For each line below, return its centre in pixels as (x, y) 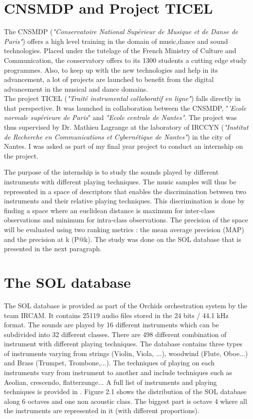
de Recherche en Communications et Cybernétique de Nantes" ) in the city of (117, 136)
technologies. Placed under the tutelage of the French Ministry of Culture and (120, 50)
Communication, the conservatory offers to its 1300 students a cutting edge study (126, 60)
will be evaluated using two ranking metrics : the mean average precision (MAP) (124, 229)
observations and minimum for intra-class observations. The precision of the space (126, 220)
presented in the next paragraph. (53, 249)
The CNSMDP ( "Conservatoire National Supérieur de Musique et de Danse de (121, 31)
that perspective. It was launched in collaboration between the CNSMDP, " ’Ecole (125, 108)
